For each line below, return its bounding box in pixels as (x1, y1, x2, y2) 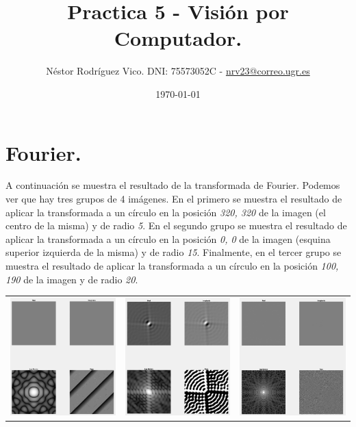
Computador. (114, 24, 242, 52)
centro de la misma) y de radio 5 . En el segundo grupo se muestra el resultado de (5, 218, 347, 233)
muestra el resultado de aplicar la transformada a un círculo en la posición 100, (5, 259, 339, 272)
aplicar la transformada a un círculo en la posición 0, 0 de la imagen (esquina (5, 231, 331, 246)
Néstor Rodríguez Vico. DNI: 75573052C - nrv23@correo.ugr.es (46, 64, 310, 78)
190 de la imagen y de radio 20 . (5, 272, 138, 286)
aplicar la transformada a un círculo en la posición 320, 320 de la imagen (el (5, 205, 326, 219)
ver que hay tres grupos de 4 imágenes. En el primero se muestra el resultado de (5, 192, 342, 206)
